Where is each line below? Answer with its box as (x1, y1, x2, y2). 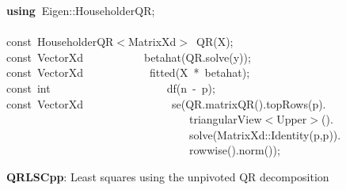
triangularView (189, 111, 262, 127)
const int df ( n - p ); (6, 79, 215, 96)
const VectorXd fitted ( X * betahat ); (6, 64, 250, 81)
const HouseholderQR (6, 33, 114, 50)
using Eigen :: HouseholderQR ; (6, 2, 155, 18)
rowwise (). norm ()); (189, 142, 280, 158)
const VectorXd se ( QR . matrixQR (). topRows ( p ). (6, 95, 326, 112)
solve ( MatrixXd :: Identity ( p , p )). (189, 126, 341, 142)
